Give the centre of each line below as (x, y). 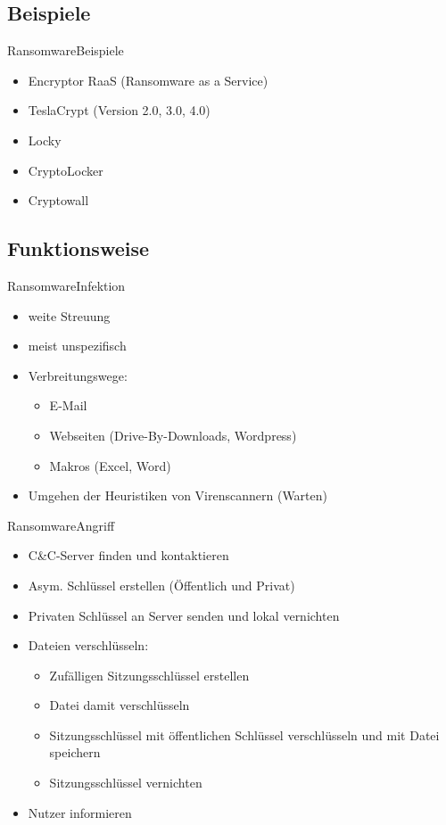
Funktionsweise (78, 248)
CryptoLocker (66, 170)
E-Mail (68, 405)
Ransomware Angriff (61, 525)
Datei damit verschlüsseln (120, 705)
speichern (75, 752)
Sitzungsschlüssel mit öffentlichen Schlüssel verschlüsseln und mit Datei (244, 734)
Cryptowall (58, 200)
